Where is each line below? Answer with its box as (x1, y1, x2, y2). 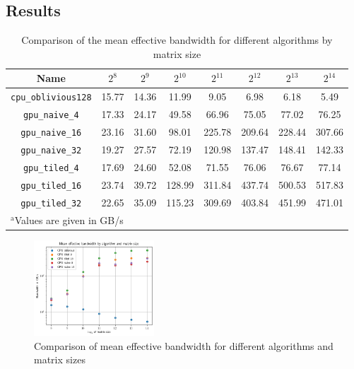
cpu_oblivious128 (11, 93, 92, 103)
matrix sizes (34, 352, 85, 367)
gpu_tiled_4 (23, 163, 79, 173)
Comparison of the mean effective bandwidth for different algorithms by (21, 33, 333, 47)
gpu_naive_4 (23, 110, 79, 121)
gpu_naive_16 (20, 128, 82, 139)
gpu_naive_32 (20, 145, 82, 156)
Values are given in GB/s (14, 212, 124, 227)
